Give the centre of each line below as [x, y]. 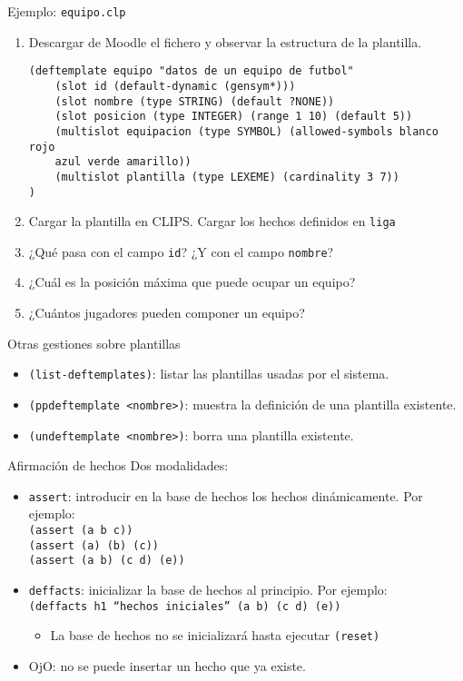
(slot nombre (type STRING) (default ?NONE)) [195, 101]
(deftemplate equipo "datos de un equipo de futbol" [191, 71]
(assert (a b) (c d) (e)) [107, 561]
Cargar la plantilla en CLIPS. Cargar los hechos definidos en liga [212, 221]
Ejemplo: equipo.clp [67, 11]
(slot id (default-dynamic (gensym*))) [175, 86]
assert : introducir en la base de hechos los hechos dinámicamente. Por [226, 495]
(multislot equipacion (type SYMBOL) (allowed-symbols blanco [246, 131]
